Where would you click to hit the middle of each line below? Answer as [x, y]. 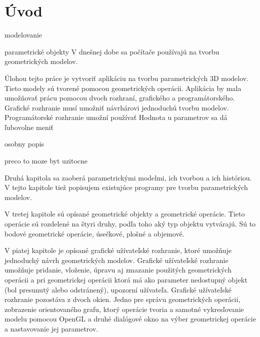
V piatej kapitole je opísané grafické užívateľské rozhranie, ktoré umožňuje [118, 250]
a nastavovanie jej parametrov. [51, 328]
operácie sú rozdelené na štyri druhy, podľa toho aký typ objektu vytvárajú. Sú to [130, 224]
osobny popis [24, 144]
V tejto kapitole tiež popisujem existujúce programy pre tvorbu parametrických [126, 187]
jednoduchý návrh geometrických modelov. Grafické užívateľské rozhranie [116, 260]
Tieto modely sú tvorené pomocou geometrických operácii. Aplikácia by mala [123, 88]
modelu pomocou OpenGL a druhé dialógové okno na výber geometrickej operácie [130, 319]
